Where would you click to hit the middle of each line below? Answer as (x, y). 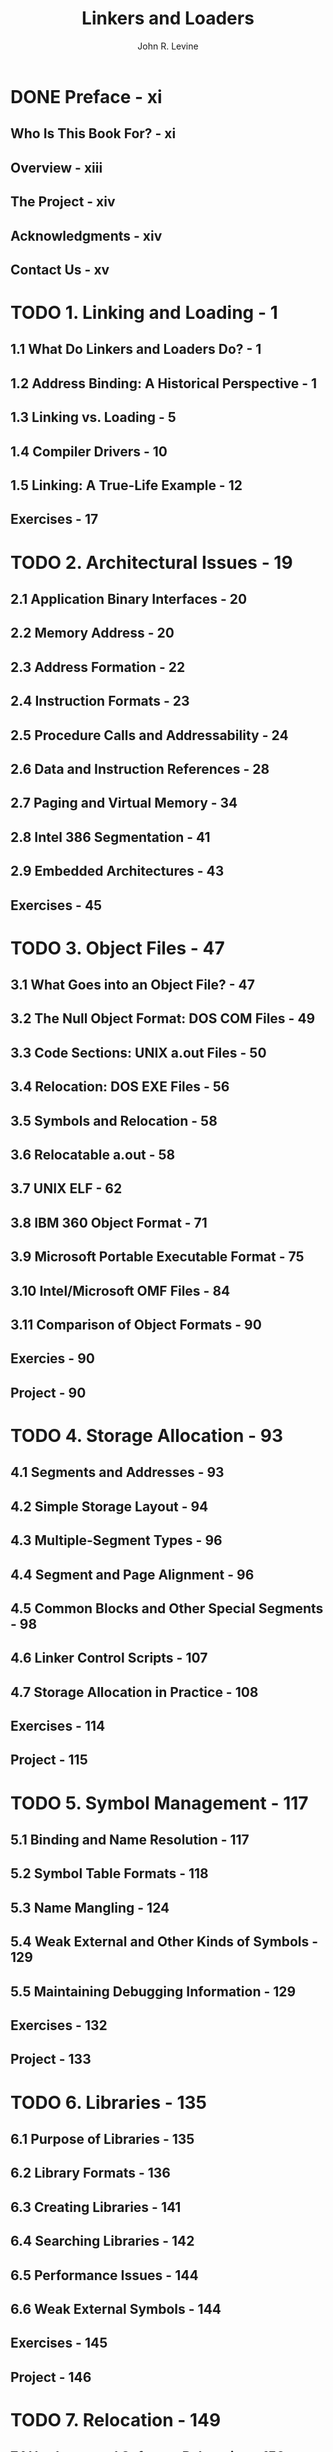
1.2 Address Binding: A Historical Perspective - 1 (164, 383)
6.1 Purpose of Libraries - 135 (102, 2138)
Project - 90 (48, 1392)
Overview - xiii (56, 167)
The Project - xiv (63, 202)
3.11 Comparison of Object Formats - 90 (136, 1325)
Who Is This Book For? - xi (93, 133)
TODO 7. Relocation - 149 (116, 2419)
